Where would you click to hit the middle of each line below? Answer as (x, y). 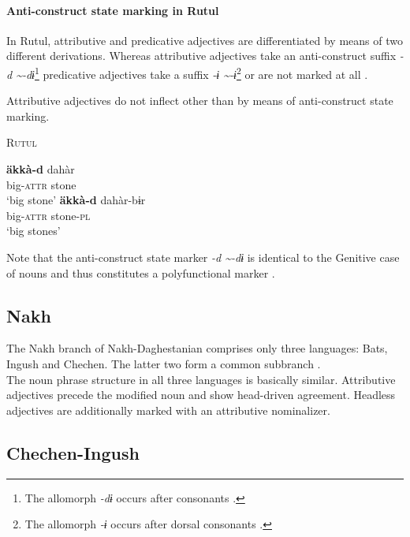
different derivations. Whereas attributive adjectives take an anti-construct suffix (201, 56)
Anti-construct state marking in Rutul (113, 10)
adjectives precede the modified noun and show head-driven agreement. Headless (201, 395)
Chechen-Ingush (73, 452)
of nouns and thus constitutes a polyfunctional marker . (141, 272)
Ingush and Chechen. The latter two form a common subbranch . (164, 363)
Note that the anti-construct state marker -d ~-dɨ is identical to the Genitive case (203, 257)
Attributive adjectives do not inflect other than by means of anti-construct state (200, 101)
